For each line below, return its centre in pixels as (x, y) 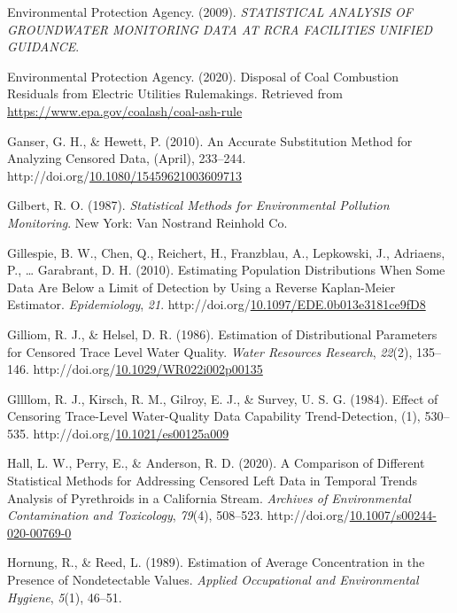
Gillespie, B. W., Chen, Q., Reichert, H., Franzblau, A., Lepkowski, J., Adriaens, (226, 252)
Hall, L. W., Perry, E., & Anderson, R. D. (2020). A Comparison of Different (216, 463)
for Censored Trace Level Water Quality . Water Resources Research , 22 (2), (210, 351)
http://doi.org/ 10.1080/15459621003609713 (124, 175)
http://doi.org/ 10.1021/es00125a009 (131, 433)
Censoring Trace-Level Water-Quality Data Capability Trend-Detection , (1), (214, 416)
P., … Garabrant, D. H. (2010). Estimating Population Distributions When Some (226, 270)
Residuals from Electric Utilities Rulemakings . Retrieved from (175, 93)
